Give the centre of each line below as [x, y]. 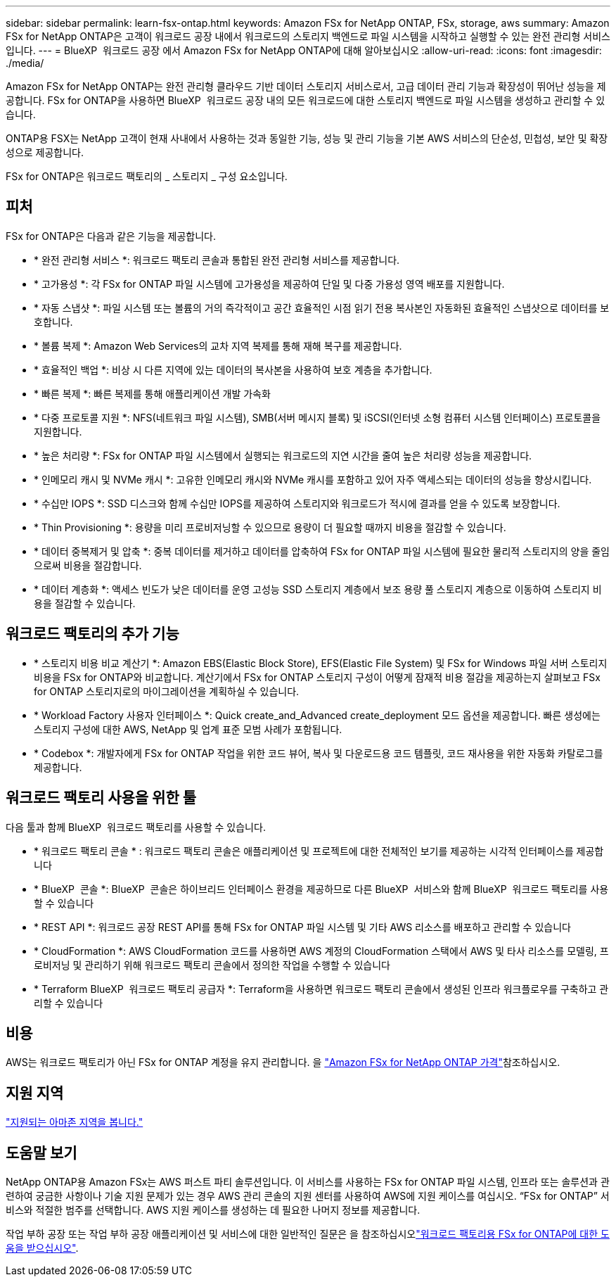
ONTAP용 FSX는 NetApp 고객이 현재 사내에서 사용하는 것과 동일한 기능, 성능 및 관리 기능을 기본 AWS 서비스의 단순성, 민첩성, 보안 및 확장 [307, 138]
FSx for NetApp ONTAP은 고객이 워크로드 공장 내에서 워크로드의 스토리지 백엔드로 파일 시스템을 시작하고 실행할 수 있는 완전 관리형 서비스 [308, 36]
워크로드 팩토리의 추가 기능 [92, 634]
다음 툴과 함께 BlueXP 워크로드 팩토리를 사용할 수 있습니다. [136, 827]
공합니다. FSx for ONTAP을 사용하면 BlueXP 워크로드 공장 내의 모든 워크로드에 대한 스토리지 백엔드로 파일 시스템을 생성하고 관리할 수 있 [306, 100]
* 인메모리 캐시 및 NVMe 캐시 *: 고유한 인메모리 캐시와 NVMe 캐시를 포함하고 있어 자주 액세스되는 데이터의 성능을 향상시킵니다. [313, 479]
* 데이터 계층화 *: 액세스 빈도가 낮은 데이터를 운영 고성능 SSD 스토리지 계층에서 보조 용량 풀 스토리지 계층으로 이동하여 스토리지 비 [318, 589]
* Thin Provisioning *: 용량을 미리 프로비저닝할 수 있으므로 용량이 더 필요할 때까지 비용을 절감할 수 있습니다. [270, 527]
